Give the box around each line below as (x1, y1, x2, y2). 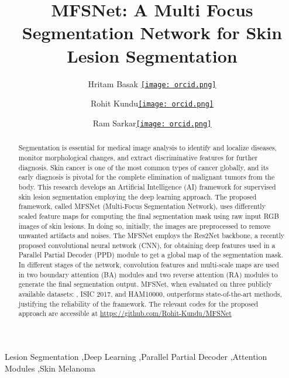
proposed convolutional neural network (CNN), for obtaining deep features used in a (18, 240, 276, 250)
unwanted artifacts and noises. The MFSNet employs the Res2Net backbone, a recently (18, 231, 284, 240)
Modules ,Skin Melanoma (5, 362, 95, 374)
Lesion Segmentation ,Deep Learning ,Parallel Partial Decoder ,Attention (5, 350, 267, 363)
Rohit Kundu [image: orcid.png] (91, 97, 214, 109)
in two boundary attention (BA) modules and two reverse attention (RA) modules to (18, 269, 278, 279)
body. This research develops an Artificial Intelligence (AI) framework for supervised (18, 181, 276, 191)
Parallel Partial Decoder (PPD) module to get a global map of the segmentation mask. (18, 250, 283, 260)
